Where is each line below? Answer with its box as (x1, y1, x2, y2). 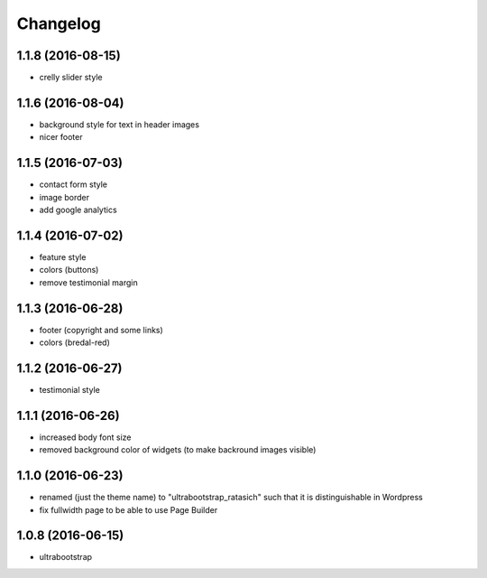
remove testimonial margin (39, 276, 139, 288)
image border (39, 191, 90, 202)
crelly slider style (39, 72, 103, 83)
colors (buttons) (39, 265, 99, 275)
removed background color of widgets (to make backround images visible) (39, 444, 317, 455)
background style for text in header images (39, 118, 200, 130)
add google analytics (39, 204, 117, 216)
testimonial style (39, 384, 101, 395)
